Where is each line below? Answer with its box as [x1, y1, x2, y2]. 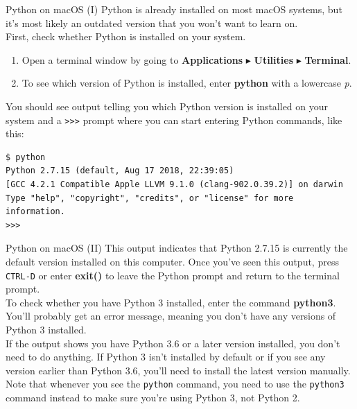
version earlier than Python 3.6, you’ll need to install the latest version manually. [6, 363, 351, 377]
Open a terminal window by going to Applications [21, 52, 243, 67]
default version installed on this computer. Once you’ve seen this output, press [6, 254, 339, 268]
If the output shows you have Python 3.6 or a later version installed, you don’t [6, 336, 340, 350]
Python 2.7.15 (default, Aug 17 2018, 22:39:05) [6, 166, 234, 176]
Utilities [254, 52, 294, 67]
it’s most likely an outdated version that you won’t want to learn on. [6, 15, 298, 30]
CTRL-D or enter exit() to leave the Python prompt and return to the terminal [6, 268, 340, 282]
